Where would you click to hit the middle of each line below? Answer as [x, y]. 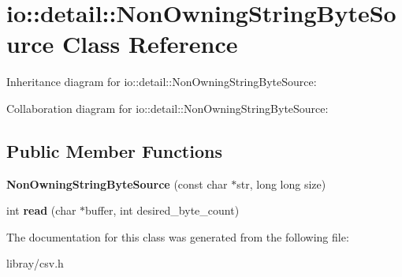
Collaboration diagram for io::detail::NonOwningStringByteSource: [167, 108]
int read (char [41, 210]
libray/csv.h [35, 263]
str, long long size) [281, 183]
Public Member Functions [114, 150]
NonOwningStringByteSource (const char [117, 183]
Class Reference [150, 44]
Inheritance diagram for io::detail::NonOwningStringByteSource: [162, 82]
